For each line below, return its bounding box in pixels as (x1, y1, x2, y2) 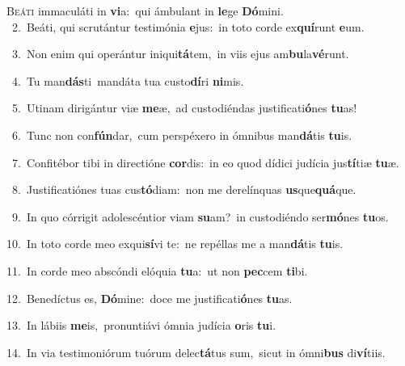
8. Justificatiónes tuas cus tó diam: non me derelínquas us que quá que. (11, 181, 356, 198)
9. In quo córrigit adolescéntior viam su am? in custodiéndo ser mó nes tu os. (11, 208, 389, 225)
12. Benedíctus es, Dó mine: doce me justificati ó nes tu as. (6, 289, 293, 306)
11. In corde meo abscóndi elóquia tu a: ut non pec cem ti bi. (6, 262, 308, 279)
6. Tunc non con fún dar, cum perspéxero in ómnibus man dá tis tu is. (11, 126, 352, 143)
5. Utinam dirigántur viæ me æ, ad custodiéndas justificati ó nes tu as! (11, 99, 357, 116)
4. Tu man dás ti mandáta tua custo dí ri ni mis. (11, 72, 244, 89)
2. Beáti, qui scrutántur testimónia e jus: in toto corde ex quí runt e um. (11, 18, 365, 35)
